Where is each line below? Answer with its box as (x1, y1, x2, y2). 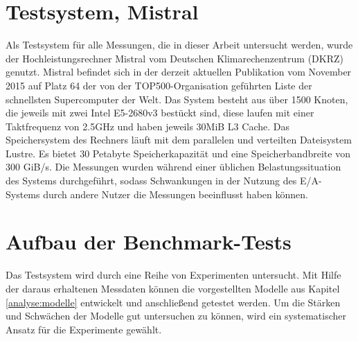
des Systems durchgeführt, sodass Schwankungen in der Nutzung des (6, 173, 297, 188)
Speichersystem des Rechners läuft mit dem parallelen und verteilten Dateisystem (6, 132, 352, 147)
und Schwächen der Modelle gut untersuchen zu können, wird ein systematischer (6, 308, 347, 323)
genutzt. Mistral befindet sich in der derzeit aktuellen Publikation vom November (6, 64, 352, 79)
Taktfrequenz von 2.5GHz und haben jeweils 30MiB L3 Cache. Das (6, 119, 289, 133)
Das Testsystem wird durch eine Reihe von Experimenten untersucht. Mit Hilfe (6, 268, 341, 282)
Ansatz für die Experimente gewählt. (6, 322, 162, 336)
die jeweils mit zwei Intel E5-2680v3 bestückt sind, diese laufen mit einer (6, 105, 314, 120)
